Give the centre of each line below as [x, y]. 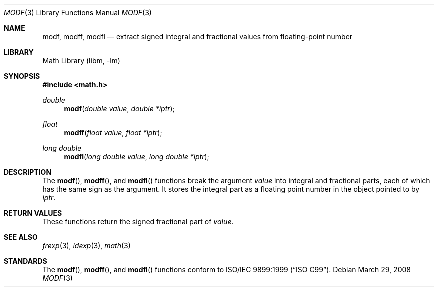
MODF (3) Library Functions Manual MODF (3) [78, 13]
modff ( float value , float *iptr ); [113, 133]
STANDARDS [26, 261]
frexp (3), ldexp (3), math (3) [87, 246]
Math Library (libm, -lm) [81, 61]
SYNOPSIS [22, 76]
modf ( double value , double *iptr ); [119, 109]
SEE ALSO [21, 237]
